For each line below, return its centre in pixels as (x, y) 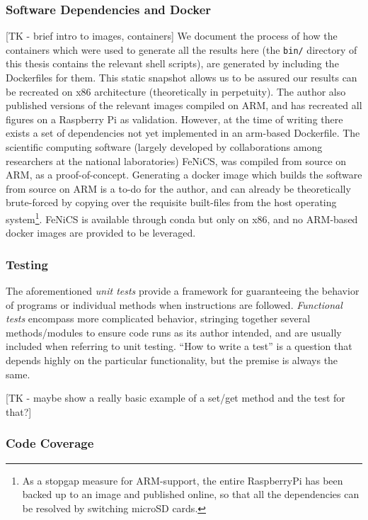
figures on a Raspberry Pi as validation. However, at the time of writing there (174, 119)
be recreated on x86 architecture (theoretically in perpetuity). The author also (176, 91)
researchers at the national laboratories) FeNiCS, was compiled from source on (176, 160)
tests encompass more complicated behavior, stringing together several (158, 318)
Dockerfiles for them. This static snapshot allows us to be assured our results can (182, 78)
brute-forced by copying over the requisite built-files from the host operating (171, 202)
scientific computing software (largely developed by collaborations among (164, 147)
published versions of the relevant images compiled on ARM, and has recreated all (184, 105)
